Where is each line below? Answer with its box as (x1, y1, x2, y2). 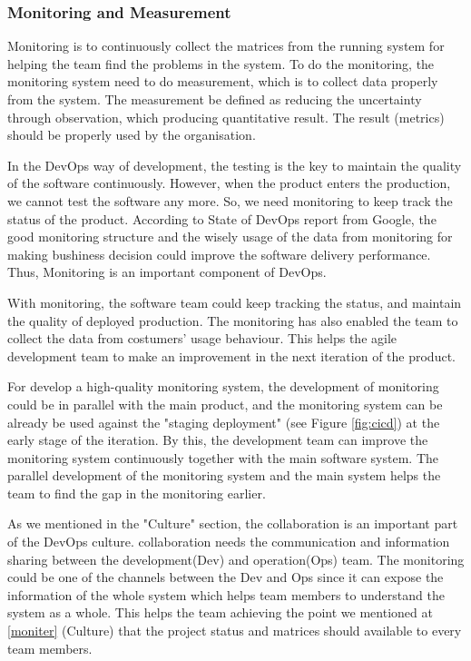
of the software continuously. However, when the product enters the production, (7, 173, 451, 192)
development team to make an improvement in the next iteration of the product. (7, 346, 456, 365)
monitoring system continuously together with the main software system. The (7, 448, 438, 467)
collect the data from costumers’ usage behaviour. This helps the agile (7, 329, 397, 348)
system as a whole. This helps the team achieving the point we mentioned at (7, 603, 433, 622)
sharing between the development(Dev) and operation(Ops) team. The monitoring (7, 549, 465, 568)
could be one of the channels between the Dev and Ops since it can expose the (7, 567, 444, 587)
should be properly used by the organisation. (7, 125, 256, 144)
